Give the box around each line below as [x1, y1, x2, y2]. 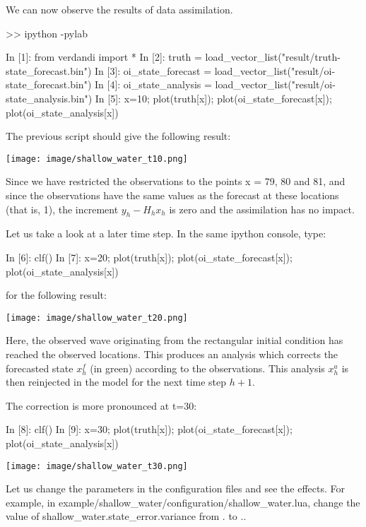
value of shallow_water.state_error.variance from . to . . [6, 509, 247, 523]
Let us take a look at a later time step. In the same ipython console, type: [6, 226, 326, 241]
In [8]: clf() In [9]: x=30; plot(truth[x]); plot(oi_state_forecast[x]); [6, 422, 293, 437]
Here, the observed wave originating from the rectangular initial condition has [6, 333, 343, 348]
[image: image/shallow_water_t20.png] [6, 312, 188, 323]
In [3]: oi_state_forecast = [94, 63, 212, 78]
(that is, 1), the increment [6, 201, 119, 216]
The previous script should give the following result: [6, 129, 231, 143]
